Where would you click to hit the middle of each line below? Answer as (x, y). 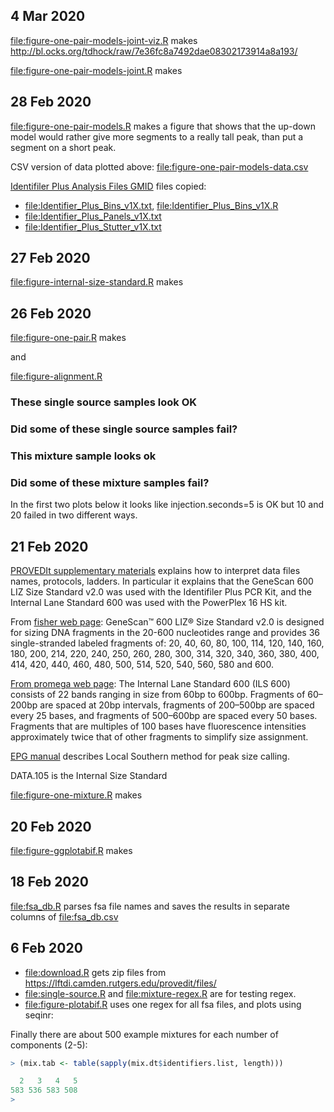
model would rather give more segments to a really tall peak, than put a (157, 136)
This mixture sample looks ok (83, 456)
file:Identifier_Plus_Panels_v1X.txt (93, 216)
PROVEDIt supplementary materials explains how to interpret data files (155, 571)
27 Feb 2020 (50, 258)
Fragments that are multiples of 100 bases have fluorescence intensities (158, 726)
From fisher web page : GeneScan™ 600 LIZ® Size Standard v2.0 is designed (167, 622)
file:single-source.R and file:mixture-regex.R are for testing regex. (160, 993)
